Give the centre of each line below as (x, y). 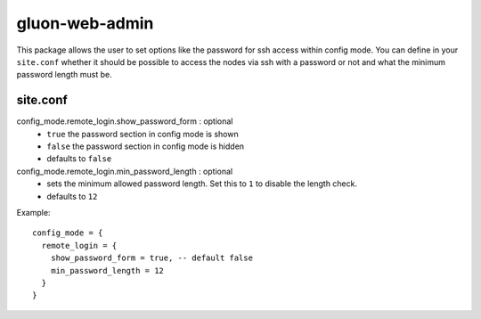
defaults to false (79, 159)
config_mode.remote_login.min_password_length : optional (125, 171)
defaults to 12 (72, 196)
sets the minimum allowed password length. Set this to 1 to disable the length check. (202, 184)
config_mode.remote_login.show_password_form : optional (125, 121)
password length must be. (64, 75)
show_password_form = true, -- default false (152, 258)
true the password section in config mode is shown (143, 134)
